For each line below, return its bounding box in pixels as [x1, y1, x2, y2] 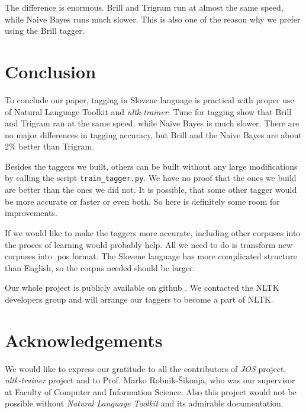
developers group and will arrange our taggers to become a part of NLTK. [5, 293, 273, 305]
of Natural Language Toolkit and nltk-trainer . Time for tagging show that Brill [5, 105, 292, 117]
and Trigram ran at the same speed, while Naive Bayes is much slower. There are [5, 117, 299, 129]
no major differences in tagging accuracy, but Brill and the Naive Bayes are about [5, 128, 302, 141]
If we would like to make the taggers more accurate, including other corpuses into [5, 226, 301, 239]
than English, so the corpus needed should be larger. [5, 261, 195, 274]
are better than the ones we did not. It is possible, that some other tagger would [5, 183, 297, 196]
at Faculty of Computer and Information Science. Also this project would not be [5, 385, 297, 398]
